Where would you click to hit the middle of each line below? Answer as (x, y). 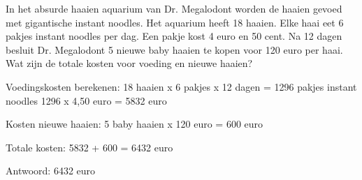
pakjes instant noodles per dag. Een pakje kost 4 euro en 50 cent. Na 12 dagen (174, 36)
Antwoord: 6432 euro (51, 171)
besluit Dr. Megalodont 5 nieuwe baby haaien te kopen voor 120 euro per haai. (174, 49)
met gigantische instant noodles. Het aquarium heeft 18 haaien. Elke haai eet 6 (175, 22)
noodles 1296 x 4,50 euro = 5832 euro (86, 100)
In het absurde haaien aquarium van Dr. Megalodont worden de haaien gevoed (174, 8)
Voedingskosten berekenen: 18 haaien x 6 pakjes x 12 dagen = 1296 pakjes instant (181, 86)
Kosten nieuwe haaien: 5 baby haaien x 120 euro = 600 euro (135, 124)
